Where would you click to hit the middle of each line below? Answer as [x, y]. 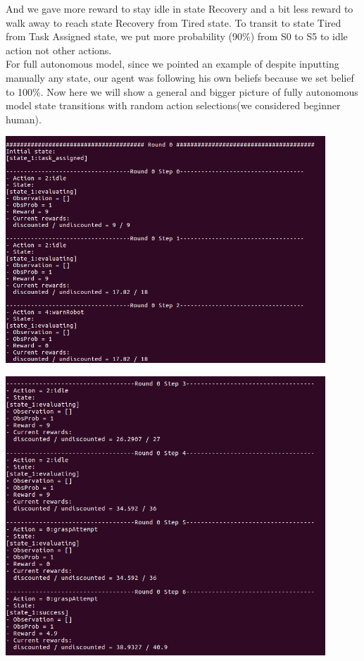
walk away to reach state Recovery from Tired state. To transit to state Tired [174, 22]
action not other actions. [59, 50]
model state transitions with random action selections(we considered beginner [173, 105]
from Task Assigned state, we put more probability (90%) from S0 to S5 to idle [177, 36]
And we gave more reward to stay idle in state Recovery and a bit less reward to [180, 8]
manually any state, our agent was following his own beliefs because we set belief [180, 77]
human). [24, 119]
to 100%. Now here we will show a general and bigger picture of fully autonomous [182, 91]
